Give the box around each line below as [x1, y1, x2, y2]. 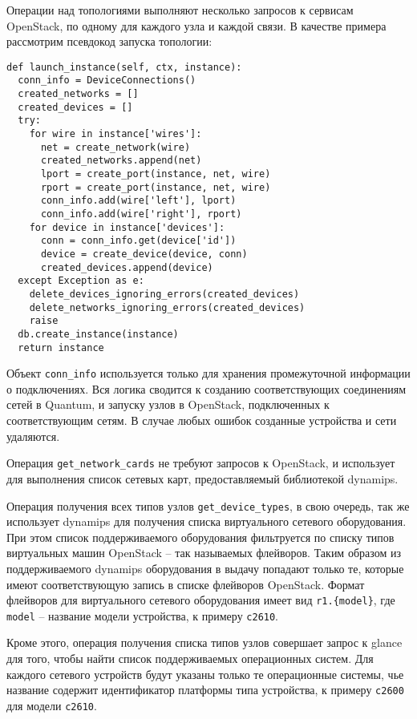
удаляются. [6, 427, 60, 444]
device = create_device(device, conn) [40, 248, 248, 260]
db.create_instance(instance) [18, 328, 179, 340]
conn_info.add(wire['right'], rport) [40, 208, 242, 220]
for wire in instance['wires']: [29, 128, 202, 140]
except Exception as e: [18, 275, 144, 287]
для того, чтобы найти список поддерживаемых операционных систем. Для [6, 650, 374, 667]
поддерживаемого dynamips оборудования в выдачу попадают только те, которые [6, 559, 404, 576]
